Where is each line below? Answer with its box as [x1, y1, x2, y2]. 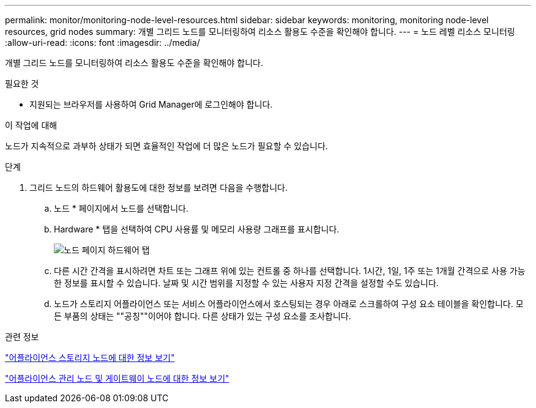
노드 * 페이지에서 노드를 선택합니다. [54, 203, 188, 213]
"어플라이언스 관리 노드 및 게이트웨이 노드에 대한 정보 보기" [5, 373, 229, 384]
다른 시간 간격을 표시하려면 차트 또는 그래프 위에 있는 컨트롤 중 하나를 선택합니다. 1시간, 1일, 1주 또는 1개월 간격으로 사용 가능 [54, 265, 526, 276]
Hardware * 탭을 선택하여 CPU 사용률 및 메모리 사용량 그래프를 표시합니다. [54, 224, 340, 234]
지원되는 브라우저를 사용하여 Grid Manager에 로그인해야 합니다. [29, 99, 273, 109]
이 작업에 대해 [5, 120, 58, 130]
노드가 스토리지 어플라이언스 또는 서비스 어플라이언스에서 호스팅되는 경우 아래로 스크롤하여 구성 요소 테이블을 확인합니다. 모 [54, 299, 524, 309]
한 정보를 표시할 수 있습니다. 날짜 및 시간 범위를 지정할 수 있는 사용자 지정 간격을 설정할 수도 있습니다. [54, 278, 439, 288]
